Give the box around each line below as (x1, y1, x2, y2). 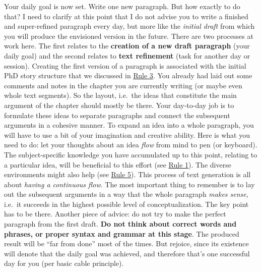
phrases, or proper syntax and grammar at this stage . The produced (4, 228, 239, 239)
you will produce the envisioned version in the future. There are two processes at (4, 30, 253, 41)
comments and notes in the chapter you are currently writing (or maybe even (4, 80, 242, 90)
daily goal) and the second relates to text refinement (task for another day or (4, 50, 250, 61)
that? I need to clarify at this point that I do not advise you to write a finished (4, 11, 248, 21)
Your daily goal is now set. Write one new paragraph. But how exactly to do (4, 1, 240, 11)
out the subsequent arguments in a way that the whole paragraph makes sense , (4, 189, 248, 199)
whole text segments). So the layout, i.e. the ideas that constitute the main (4, 90, 237, 100)
